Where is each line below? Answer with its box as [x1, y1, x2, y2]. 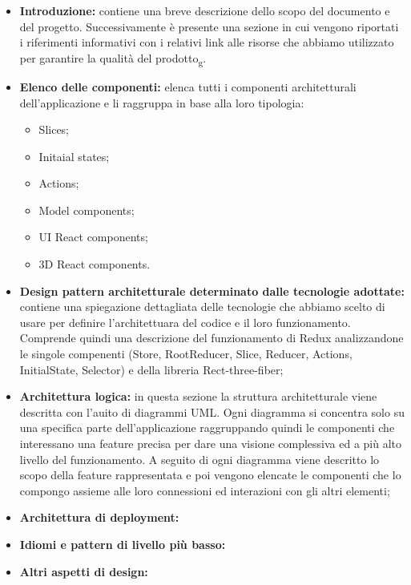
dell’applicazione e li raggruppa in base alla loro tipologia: [19, 94, 304, 111]
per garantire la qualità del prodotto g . [19, 49, 207, 68]
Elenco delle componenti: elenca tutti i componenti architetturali [19, 78, 357, 95]
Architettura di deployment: [19, 509, 179, 526]
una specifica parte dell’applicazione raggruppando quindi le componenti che [19, 419, 395, 436]
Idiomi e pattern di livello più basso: [19, 535, 226, 552]
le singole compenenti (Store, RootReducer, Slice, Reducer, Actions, [19, 345, 353, 362]
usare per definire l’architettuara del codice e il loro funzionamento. [19, 313, 351, 330]
